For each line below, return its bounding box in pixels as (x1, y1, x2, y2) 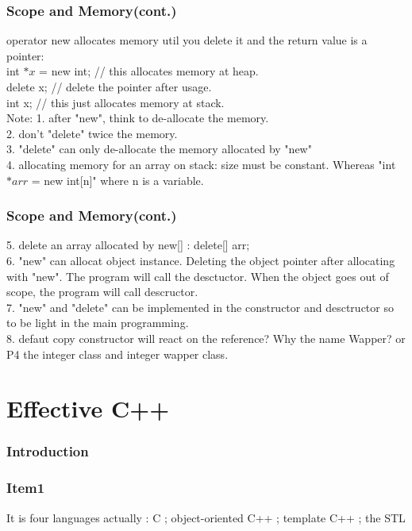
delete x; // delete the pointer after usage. (6, 79, 212, 94)
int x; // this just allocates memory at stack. (6, 94, 225, 110)
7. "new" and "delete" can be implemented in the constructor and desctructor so (6, 298, 394, 315)
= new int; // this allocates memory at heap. (39, 63, 259, 79)
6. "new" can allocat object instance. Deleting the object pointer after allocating (6, 252, 395, 268)
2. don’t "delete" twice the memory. (6, 125, 178, 141)
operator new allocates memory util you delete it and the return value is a (6, 32, 368, 48)
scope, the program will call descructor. (6, 283, 198, 300)
